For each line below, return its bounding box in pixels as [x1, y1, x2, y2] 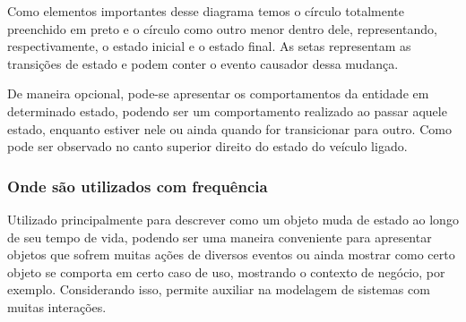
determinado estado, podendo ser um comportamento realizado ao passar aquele [7, 101, 447, 120]
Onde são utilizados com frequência [7, 174, 268, 197]
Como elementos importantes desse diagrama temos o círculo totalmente [7, 2, 404, 20]
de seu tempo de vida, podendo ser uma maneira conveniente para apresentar [7, 227, 432, 246]
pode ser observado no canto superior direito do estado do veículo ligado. [7, 137, 408, 156]
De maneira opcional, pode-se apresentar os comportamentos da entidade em [7, 84, 429, 103]
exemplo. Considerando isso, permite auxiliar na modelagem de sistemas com [7, 280, 430, 299]
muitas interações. [7, 297, 107, 316]
